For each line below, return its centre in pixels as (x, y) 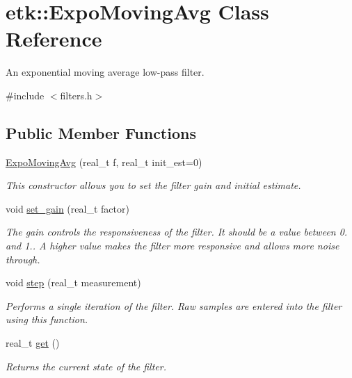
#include (25, 95)
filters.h (76, 95)
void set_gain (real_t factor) (67, 208)
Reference (54, 39)
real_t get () (33, 343)
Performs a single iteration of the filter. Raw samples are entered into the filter (174, 305)
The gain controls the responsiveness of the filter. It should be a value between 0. (177, 232)
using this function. (47, 319)
